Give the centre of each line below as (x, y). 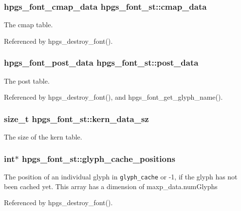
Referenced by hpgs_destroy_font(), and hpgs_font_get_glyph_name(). (113, 97)
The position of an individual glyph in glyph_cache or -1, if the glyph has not (121, 176)
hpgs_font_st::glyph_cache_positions (98, 158)
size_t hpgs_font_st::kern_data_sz (76, 118)
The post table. (27, 80)
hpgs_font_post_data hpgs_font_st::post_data (101, 62)
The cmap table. (28, 25)
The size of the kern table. (43, 137)
